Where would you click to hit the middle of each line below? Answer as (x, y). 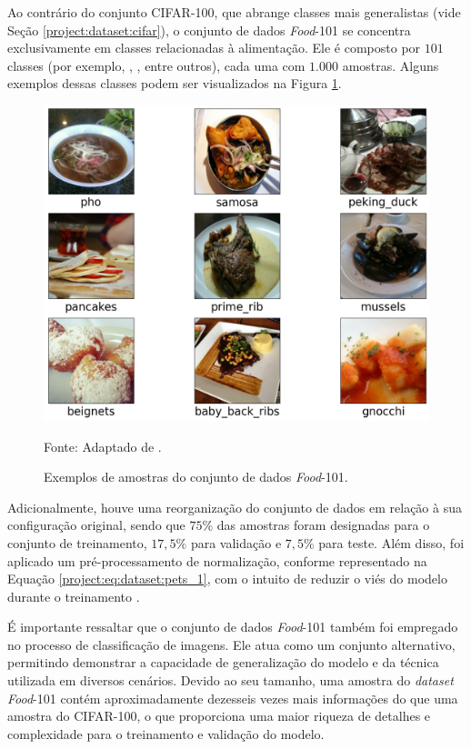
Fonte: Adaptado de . (103, 446)
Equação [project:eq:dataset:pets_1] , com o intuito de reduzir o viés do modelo (227, 579)
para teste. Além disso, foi (391, 542)
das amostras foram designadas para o (323, 525)
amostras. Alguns (391, 65)
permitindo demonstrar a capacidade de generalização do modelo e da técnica (223, 662)
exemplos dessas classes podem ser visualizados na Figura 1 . (175, 83)
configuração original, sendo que (96, 525)
